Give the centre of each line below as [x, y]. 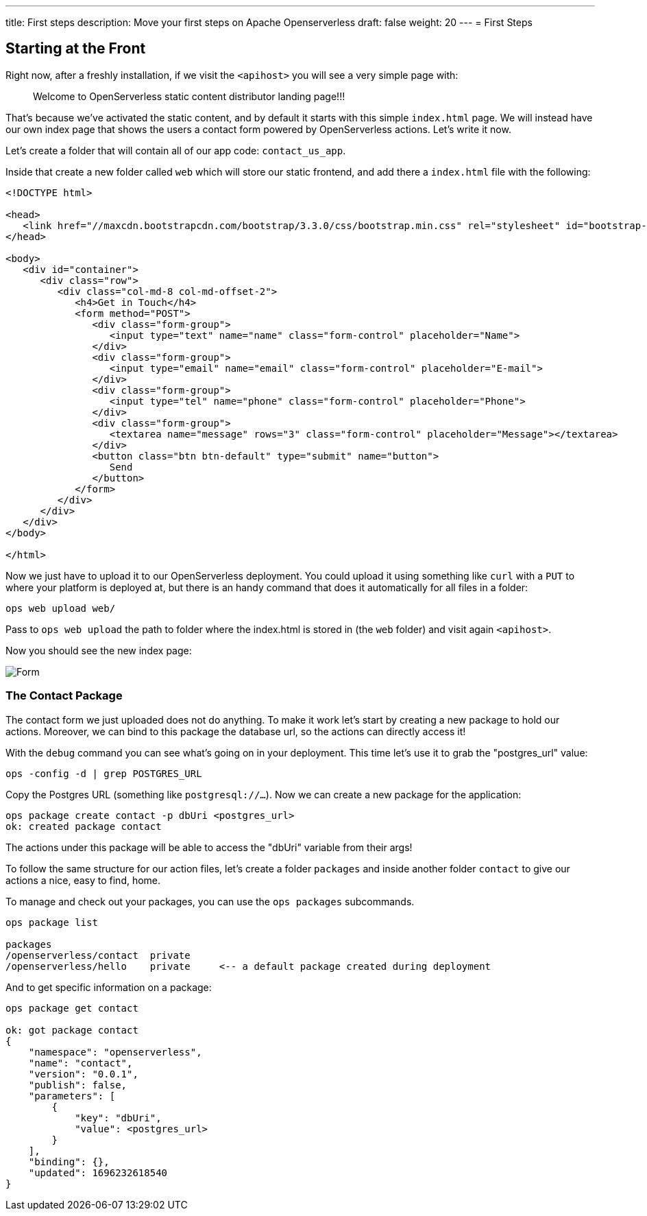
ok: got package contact [72, 1030]
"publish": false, [78, 1085]
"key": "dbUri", [118, 1118]
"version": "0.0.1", [83, 1074]
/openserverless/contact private [98, 955]
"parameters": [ [72, 1096]
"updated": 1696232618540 [98, 1172]
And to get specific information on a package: [109, 987]
